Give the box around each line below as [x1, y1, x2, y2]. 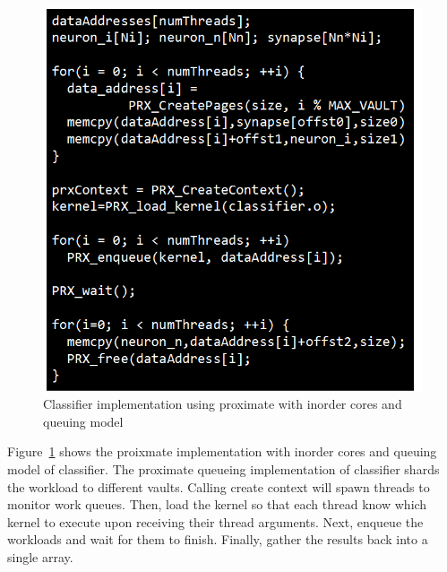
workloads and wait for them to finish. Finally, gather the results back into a [7, 530, 428, 549]
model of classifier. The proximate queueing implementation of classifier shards [7, 459, 440, 478]
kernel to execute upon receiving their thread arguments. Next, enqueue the [7, 512, 424, 531]
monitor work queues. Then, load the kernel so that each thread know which [7, 495, 427, 514]
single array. [7, 547, 73, 566]
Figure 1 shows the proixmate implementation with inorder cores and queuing [7, 442, 437, 461]
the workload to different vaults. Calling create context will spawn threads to [7, 477, 430, 496]
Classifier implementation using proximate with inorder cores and [43, 394, 402, 413]
